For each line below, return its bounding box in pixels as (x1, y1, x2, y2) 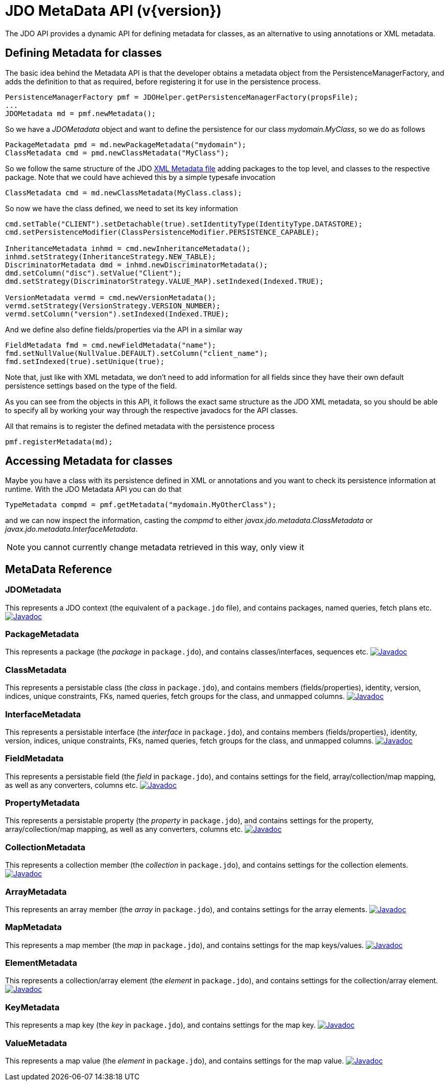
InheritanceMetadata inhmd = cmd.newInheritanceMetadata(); (5, 244, 251, 253)
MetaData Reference (5, 562, 112, 576)
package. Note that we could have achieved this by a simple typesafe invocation (5, 172, 275, 182)
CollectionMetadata (5, 842, 85, 852)
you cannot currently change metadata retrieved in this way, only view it (27, 542, 304, 553)
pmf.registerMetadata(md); (5, 437, 113, 446)
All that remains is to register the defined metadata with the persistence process (5, 421, 275, 431)
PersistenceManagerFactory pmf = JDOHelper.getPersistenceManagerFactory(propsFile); (5, 93, 359, 101)
